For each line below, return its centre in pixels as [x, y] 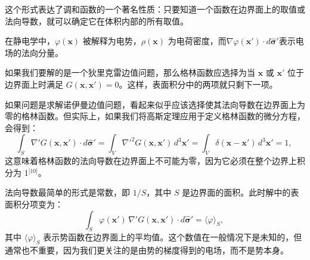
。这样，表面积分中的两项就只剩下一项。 [198, 84]
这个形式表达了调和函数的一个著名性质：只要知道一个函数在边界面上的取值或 [155, 9]
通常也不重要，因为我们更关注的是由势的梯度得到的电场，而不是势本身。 [147, 250]
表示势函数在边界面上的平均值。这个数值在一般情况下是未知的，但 [173, 237]
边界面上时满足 [34, 84]
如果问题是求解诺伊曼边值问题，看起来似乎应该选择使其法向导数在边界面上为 [155, 104]
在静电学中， [30, 41]
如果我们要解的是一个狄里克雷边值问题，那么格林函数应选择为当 [130, 72]
